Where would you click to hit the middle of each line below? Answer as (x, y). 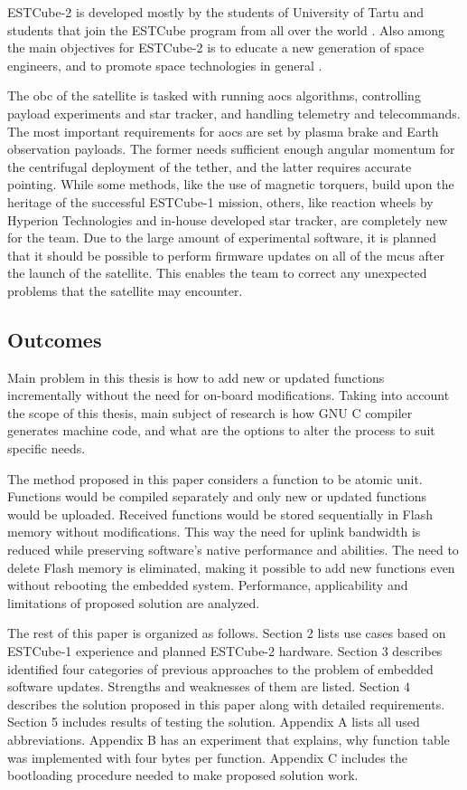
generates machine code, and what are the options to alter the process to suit (221, 430)
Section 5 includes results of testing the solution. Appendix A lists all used (214, 722)
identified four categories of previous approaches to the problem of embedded (220, 668)
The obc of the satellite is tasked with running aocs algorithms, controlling (214, 95)
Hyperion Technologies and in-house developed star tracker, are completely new (228, 219)
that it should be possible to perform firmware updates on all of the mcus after (226, 255)
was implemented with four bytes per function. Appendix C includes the (207, 757)
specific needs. (47, 448)
